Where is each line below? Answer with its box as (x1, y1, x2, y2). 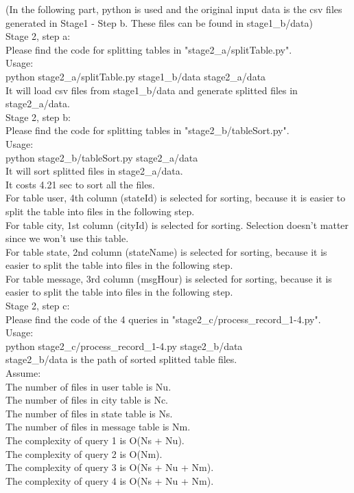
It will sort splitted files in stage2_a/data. (5, 164, 183, 178)
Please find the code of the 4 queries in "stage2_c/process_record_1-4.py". (5, 311, 321, 326)
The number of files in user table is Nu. (5, 379, 172, 393)
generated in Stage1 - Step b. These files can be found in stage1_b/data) (5, 15, 313, 30)
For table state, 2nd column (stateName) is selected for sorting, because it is (5, 244, 327, 259)
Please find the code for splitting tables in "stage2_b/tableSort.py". (5, 123, 290, 138)
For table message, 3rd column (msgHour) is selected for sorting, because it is (5, 271, 332, 285)
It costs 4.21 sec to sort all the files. (5, 177, 155, 191)
